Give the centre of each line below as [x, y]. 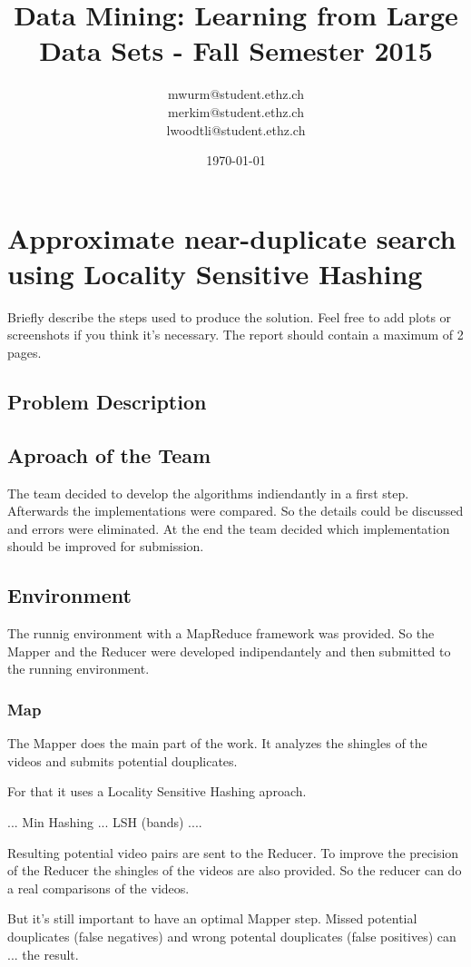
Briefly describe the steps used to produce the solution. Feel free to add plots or [230, 316]
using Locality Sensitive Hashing [215, 273]
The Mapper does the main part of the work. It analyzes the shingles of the [217, 743]
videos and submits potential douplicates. [123, 760]
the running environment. [78, 669]
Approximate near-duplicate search [232, 237]
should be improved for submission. [106, 546]
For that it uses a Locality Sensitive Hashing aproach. [157, 791]
